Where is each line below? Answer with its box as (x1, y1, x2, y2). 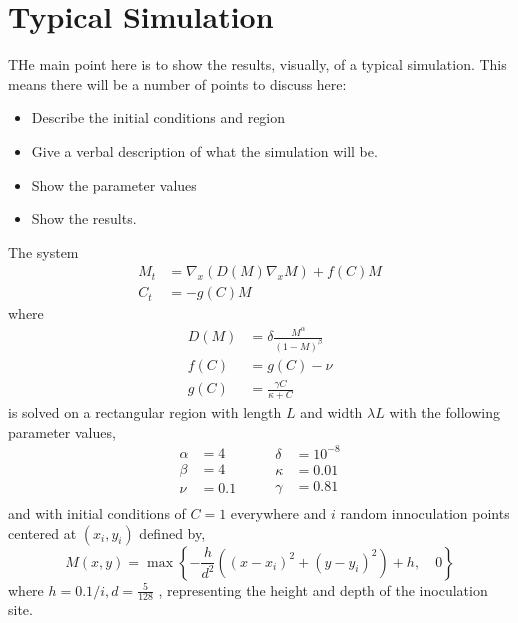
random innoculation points (340, 502, 510, 523)
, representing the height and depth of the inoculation (158, 579, 488, 600)
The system (8, 241, 79, 262)
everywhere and (230, 502, 327, 523)
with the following (389, 402, 500, 423)
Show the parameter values (31, 174, 197, 195)
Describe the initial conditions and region (31, 107, 286, 128)
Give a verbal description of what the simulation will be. (31, 140, 378, 161)
